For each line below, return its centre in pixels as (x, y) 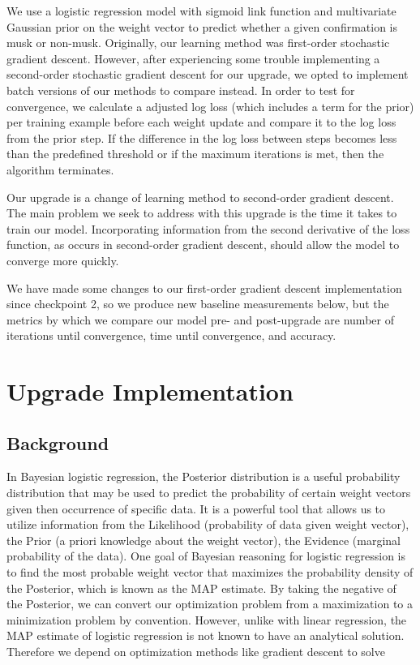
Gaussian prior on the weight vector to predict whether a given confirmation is (202, 26)
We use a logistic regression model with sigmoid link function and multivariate (201, 11)
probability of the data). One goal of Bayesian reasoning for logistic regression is (206, 556)
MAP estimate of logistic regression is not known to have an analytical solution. (206, 635)
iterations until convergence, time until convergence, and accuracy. (171, 335)
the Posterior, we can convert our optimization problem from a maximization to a (210, 604)
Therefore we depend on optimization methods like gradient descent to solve (196, 651)
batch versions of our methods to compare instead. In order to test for (181, 90)
